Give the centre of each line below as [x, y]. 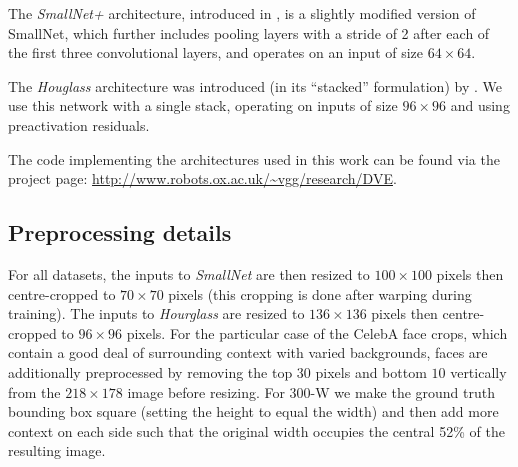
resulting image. [57, 450]
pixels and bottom [371, 371]
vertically [478, 371]
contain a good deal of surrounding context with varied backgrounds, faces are [248, 352]
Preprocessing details [120, 232]
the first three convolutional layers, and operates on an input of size [216, 52]
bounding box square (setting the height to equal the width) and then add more [253, 411]
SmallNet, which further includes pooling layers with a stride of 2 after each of [249, 32]
